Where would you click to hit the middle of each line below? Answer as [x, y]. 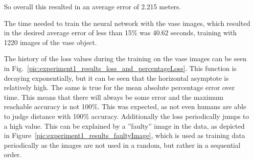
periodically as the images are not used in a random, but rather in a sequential [122, 145]
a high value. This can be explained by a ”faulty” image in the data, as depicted [124, 126]
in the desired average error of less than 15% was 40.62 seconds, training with [120, 33]
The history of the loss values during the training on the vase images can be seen [125, 58]
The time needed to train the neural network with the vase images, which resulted [127, 23]
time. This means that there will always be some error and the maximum [114, 97]
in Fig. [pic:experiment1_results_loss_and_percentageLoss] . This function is [120, 68]
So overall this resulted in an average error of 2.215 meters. [92, 6]
